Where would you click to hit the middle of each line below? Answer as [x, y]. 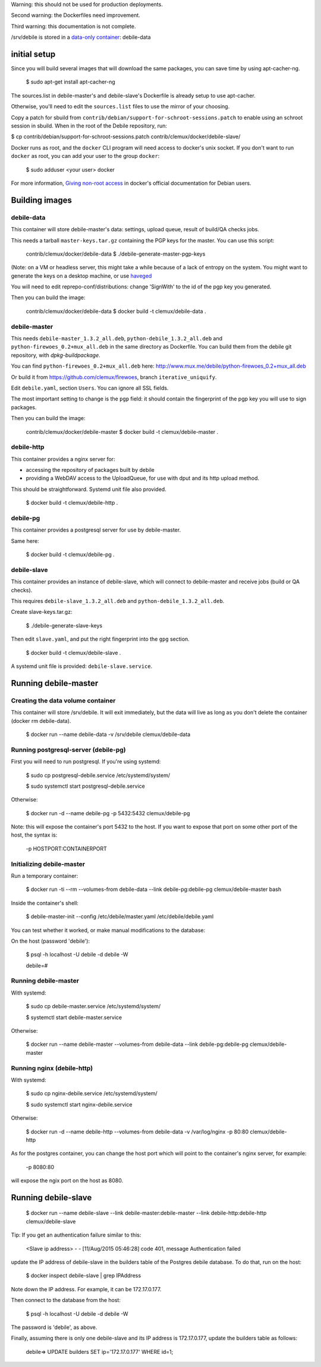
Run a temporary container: [45, 875]
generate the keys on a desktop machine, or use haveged [81, 276]
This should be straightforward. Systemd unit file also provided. [89, 489]
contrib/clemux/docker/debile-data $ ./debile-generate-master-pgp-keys [116, 254]
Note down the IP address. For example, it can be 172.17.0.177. [86, 1289]
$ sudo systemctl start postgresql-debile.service [85, 786]
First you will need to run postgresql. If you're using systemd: [86, 762]
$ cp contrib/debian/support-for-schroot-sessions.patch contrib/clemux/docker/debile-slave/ [126, 136]
